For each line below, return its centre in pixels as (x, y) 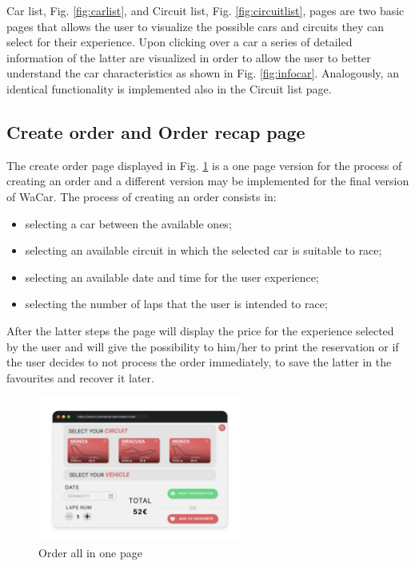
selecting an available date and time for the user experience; (172, 277)
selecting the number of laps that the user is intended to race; (176, 304)
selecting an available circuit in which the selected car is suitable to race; (204, 250)
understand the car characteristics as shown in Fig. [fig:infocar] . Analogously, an (203, 73)
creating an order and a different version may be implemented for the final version (208, 181)
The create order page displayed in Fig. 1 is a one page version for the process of (204, 165)
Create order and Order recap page (156, 131)
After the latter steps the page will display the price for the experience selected (200, 330)
